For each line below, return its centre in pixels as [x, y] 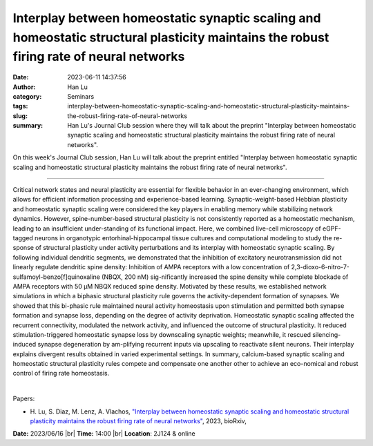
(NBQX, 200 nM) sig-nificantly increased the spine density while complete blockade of [225, 277]
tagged [23, 238]
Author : [24, 87]
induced [25, 345]
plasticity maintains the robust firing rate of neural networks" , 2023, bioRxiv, [138, 421]
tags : [20, 106]
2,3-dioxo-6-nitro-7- [321, 267]
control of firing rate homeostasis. [61, 374]
